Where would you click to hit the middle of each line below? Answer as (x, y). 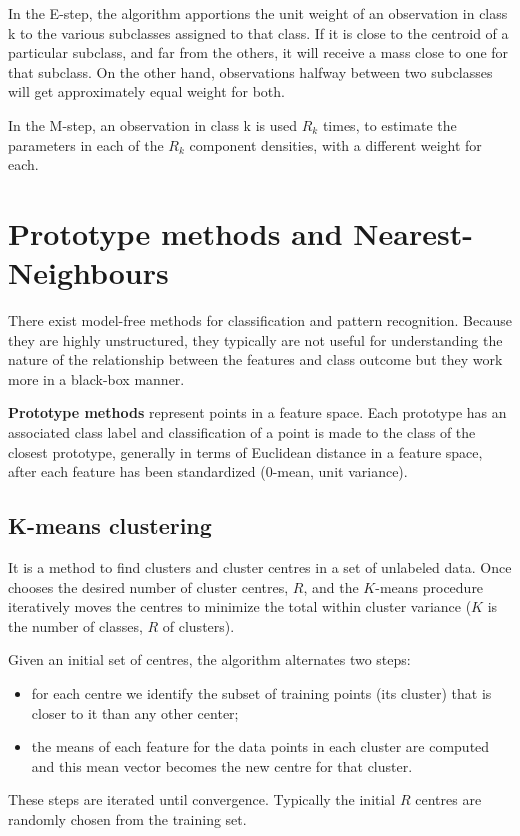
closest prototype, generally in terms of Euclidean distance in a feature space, (245, 451)
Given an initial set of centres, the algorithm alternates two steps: (209, 659)
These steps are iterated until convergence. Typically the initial (202, 799)
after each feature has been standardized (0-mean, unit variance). (208, 471)
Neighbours (88, 272)
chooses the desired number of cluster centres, (148, 586)
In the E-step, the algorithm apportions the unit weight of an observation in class (258, 13)
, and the (331, 586)
